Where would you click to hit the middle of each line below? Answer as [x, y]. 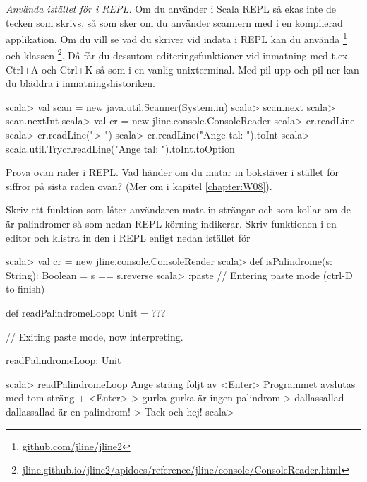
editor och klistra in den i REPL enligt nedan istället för [128, 237]
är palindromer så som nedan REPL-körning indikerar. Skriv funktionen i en [171, 224]
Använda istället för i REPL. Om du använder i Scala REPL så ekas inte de [171, 8]
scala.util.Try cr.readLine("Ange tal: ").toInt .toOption [120, 148]
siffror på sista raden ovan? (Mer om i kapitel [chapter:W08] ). [139, 186]
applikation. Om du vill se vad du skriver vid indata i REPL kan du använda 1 [176, 38]
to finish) [25, 289]
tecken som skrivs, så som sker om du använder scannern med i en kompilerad [174, 22]
